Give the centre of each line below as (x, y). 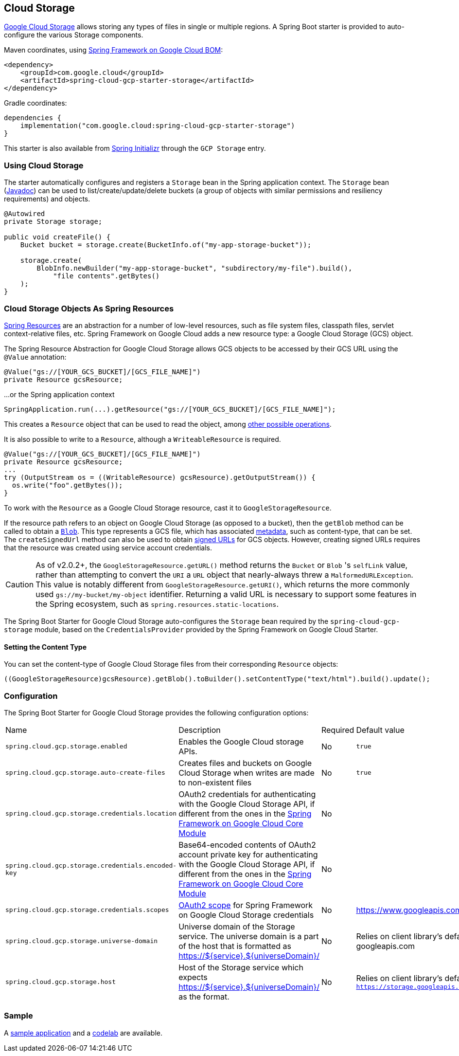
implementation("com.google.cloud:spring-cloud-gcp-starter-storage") (158, 126)
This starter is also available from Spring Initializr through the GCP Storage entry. (135, 148)
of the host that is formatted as (235, 946)
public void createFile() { (57, 237)
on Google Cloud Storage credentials (246, 915)
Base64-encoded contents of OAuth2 (247, 845)
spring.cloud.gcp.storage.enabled (66, 746)
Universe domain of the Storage (237, 926)
